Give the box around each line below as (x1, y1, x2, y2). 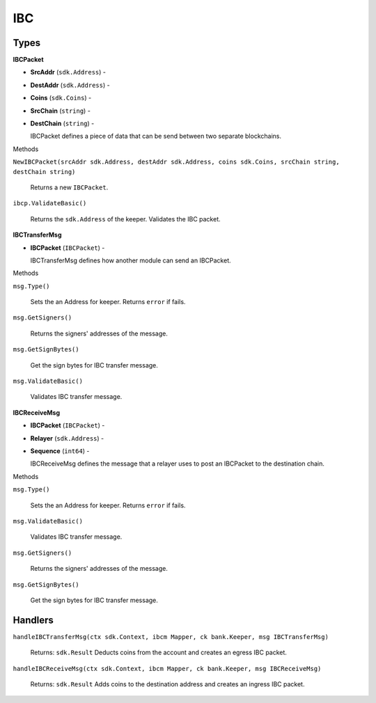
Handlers (13, 614, 54, 626)
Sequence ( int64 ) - (30, 447, 90, 455)
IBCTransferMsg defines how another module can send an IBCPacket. (30, 256, 231, 264)
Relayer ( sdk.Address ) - (30, 434, 104, 442)
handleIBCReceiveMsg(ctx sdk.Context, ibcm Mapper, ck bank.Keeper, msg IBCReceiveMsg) (13, 665, 322, 672)
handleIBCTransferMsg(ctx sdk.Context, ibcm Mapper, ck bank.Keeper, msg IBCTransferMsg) (13, 633, 329, 640)
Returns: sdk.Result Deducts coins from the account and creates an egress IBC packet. (30, 648, 287, 657)
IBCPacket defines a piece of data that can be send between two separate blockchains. (30, 132, 282, 141)
